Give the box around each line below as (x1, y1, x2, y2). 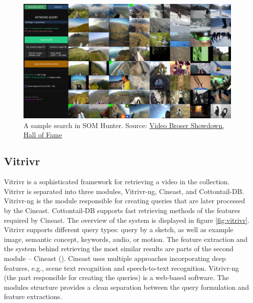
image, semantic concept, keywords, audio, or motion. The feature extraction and (4, 234, 248, 244)
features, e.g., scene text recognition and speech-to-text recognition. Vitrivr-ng (4, 262, 239, 273)
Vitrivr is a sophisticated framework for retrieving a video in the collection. (4, 176, 230, 187)
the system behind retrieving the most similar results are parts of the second (4, 243, 234, 254)
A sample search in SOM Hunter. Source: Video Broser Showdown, (23, 120, 225, 130)
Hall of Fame (23, 130, 62, 140)
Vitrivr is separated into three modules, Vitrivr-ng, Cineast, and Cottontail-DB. (4, 186, 244, 196)
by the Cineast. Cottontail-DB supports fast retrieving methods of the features (4, 205, 240, 215)
